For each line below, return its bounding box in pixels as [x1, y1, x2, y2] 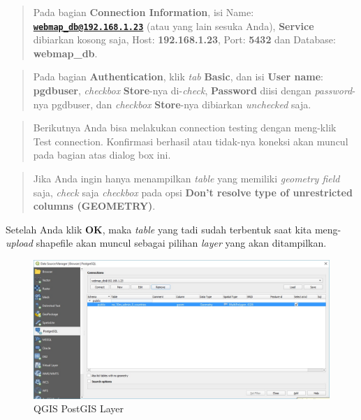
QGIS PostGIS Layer [34, 401, 124, 416]
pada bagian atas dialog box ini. [33, 147, 171, 162]
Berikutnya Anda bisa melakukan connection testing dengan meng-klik [33, 120, 337, 135]
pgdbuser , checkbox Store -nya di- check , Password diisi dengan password [33, 83, 353, 98]
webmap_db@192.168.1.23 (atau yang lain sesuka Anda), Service [33, 18, 314, 33]
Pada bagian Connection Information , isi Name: [33, 5, 254, 19]
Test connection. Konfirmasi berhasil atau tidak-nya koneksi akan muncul [33, 133, 348, 148]
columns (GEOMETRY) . [33, 198, 156, 213]
